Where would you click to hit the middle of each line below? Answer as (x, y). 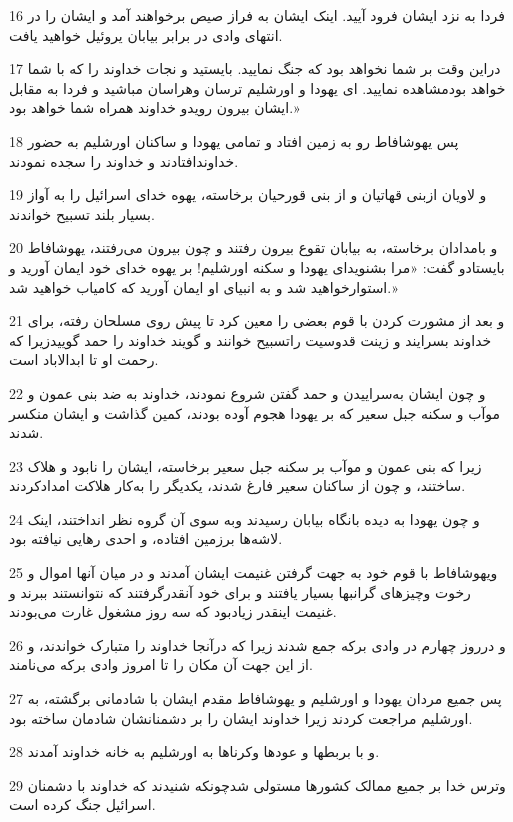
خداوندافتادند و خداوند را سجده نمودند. (124, 160)
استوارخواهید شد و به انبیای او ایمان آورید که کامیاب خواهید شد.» (203, 286)
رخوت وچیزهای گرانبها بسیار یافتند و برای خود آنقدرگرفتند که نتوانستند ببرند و (240, 591)
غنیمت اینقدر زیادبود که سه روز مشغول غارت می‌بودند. (173, 611)
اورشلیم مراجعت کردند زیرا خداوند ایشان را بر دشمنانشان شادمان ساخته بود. (241, 717)
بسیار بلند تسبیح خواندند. (82, 213)
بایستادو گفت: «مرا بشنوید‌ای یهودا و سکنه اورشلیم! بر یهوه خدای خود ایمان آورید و (257, 266)
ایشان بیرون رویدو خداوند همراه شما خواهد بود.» (154, 107)
